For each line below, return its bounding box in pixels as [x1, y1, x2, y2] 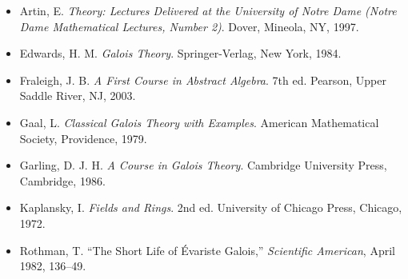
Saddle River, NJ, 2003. [19, 87, 136, 104]
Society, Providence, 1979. [19, 130, 147, 146]
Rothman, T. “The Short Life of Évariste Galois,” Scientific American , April [19, 241, 395, 258]
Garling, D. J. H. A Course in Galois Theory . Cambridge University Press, [19, 157, 387, 173]
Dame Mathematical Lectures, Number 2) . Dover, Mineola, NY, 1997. [19, 18, 359, 34]
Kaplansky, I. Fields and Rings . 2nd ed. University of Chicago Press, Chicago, [19, 199, 402, 216]
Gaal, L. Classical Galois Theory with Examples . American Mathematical [19, 114, 379, 130]
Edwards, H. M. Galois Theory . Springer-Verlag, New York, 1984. [19, 45, 342, 62]
